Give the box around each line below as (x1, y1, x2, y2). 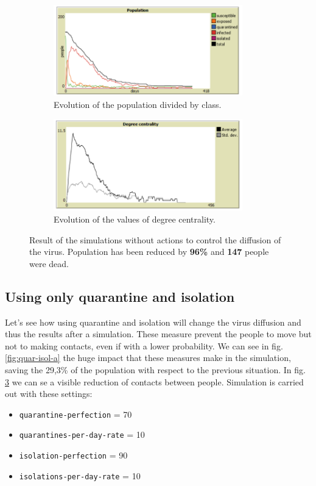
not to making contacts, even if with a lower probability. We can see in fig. (5, 339, 283, 352)
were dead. (29, 257, 69, 270)
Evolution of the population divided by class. (54, 98, 222, 110)
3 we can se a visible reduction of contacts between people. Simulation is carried (5, 375, 304, 388)
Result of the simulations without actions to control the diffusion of (29, 233, 281, 246)
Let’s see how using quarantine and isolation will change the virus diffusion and (5, 315, 301, 328)
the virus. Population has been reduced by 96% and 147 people (29, 245, 269, 258)
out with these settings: (5, 387, 93, 400)
